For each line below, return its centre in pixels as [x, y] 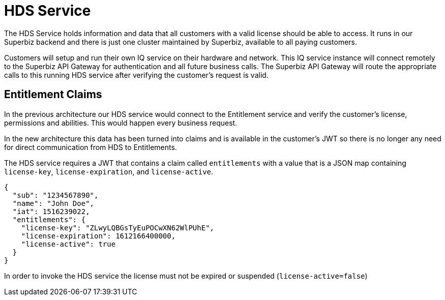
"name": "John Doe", [53, 203]
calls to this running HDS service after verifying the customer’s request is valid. [136, 75]
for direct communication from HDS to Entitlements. [91, 147]
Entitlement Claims [53, 95]
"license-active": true [68, 244]
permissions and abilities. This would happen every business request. [121, 123]
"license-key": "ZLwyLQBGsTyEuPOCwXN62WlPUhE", [118, 228]
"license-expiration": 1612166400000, [98, 236]
